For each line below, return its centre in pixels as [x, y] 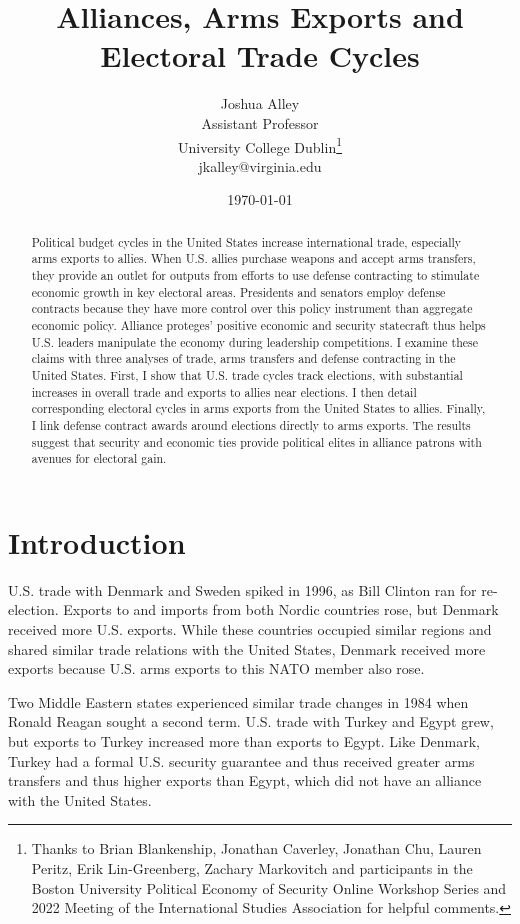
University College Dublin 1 [260, 145]
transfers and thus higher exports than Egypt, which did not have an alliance [245, 780]
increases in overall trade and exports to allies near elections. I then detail [224, 391]
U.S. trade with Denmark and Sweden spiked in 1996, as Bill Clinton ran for [242, 589]
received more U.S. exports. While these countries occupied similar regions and [250, 629]
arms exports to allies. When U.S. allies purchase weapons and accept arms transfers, [253, 258]
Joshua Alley [260, 103]
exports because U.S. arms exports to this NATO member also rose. [216, 668]
